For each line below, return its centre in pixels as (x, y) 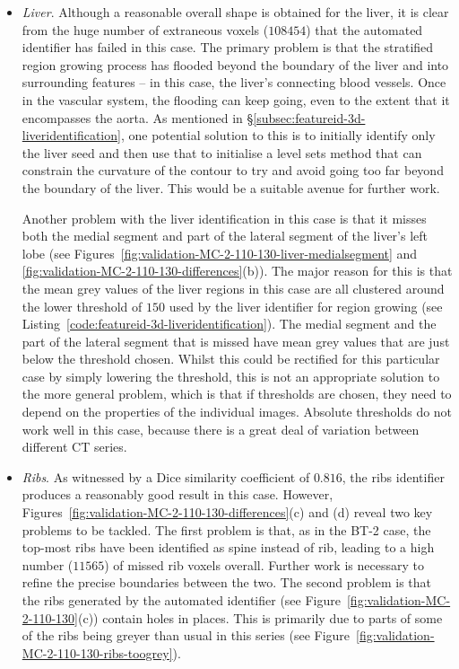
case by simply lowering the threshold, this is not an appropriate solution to (231, 376)
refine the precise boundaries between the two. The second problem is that (226, 582)
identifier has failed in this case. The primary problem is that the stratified (228, 47)
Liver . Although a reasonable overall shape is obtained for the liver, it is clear (235, 12)
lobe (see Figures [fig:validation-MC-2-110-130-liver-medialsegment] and (220, 253)
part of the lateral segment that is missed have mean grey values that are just (236, 341)
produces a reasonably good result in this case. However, (178, 494)
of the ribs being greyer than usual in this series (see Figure (186, 635)
